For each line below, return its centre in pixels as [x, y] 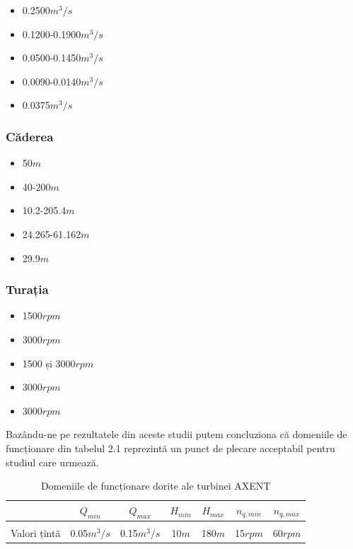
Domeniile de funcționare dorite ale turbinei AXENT [156, 486]
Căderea [30, 136]
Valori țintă [36, 533]
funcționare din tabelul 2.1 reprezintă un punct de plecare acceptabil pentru [170, 448]
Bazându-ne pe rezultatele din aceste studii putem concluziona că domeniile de [176, 434]
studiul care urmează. [52, 462]
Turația [27, 289]
